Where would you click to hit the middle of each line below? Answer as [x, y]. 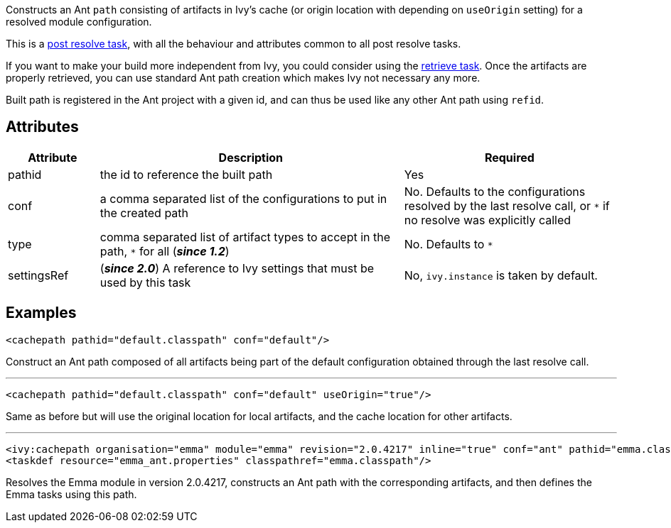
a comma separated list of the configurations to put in [243, 198]
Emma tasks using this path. [71, 494]
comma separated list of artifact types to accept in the [245, 237]
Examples [41, 313]
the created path [144, 213]
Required [509, 157]
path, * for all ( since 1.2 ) [165, 251]
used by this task [145, 282]
